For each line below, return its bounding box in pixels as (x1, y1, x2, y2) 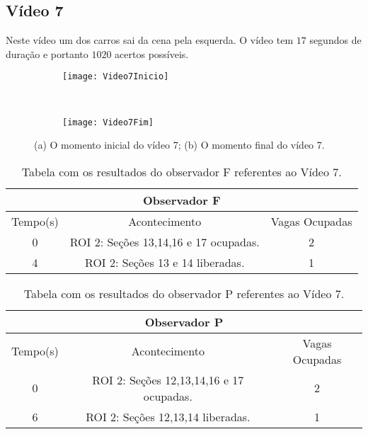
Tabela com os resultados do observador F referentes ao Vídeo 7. (21, 163, 342, 180)
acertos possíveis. (115, 46, 189, 61)
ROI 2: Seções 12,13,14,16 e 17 (92, 371, 244, 388)
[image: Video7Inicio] (62, 72, 169, 82)
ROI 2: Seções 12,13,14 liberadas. (86, 408, 251, 425)
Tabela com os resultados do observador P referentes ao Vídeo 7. (23, 285, 345, 302)
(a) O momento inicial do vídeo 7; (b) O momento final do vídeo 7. (34, 137, 325, 152)
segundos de (309, 33, 362, 47)
